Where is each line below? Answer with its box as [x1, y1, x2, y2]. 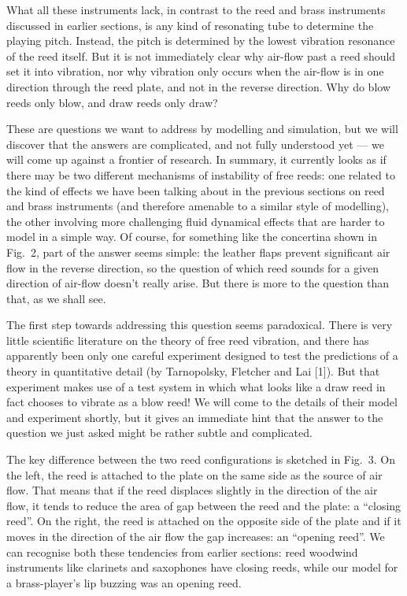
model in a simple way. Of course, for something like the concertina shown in [6, 228, 377, 245]
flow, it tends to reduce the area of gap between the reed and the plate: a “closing [6, 497, 401, 513]
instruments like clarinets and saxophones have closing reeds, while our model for [6, 559, 398, 576]
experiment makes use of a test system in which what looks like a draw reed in [6, 378, 386, 394]
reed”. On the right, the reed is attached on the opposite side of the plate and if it [6, 513, 401, 529]
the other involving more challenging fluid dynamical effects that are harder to [6, 213, 385, 229]
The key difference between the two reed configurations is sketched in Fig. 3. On [6, 451, 395, 468]
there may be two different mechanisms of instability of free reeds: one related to [6, 166, 395, 183]
